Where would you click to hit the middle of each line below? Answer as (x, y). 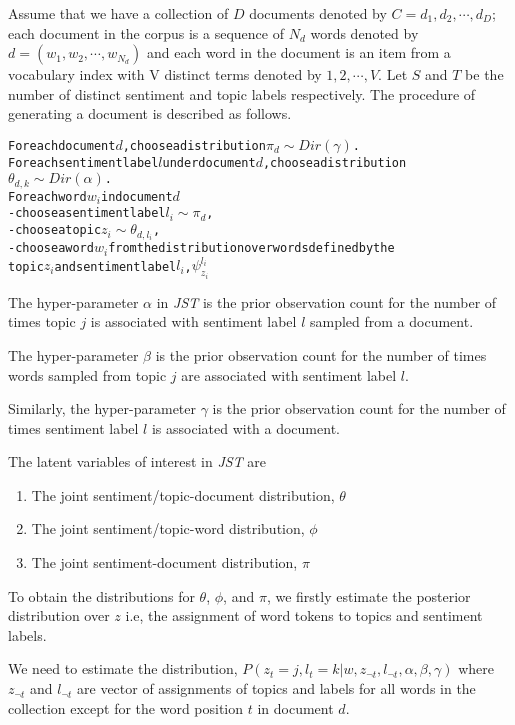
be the (484, 74)
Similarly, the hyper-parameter (102, 408)
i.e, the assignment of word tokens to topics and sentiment (304, 615)
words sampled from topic (87, 374)
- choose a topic (55, 230)
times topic (42, 321)
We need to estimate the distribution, (123, 668)
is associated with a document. (245, 427)
